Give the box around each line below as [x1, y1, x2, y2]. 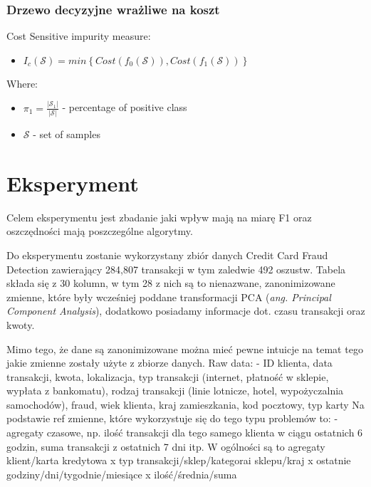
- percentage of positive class [62, 100, 187, 115]
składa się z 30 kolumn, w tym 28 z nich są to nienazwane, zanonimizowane [6, 276, 335, 290]
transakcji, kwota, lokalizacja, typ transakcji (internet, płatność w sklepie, [6, 369, 329, 384]
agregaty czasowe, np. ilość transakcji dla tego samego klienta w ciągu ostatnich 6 [6, 425, 363, 440]
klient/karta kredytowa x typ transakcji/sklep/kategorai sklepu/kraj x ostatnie [6, 453, 351, 468]
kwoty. [6, 317, 35, 332]
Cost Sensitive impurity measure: [6, 28, 151, 43]
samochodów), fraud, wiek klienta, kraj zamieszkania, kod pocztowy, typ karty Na [6, 397, 365, 412]
